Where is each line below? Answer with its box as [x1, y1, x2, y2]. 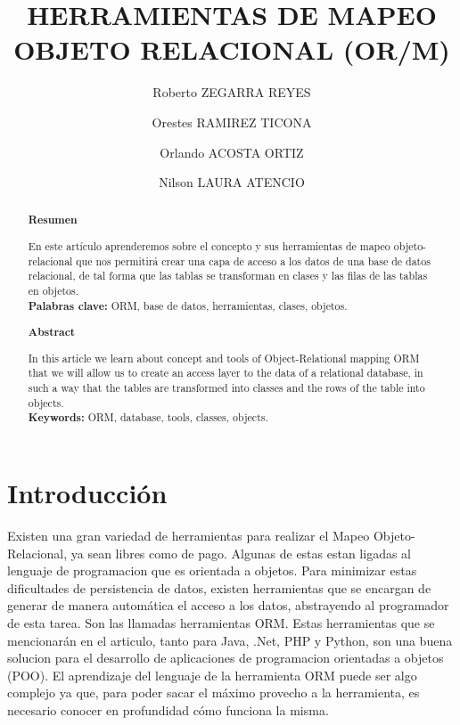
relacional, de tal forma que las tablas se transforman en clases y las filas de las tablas [28, 268, 428, 283]
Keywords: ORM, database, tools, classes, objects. [28, 410, 268, 426]
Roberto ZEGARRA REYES [152, 83, 311, 102]
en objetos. [28, 283, 79, 297]
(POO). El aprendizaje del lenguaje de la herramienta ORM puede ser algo [7, 665, 417, 684]
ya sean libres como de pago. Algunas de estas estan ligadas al [70, 543, 411, 562]
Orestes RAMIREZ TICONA [152, 112, 312, 131]
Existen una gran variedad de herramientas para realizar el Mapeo [7, 525, 370, 544]
